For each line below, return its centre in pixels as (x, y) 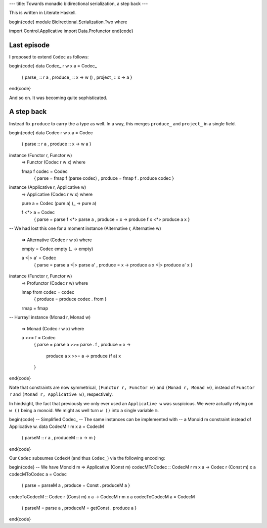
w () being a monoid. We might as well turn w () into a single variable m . (84, 411)
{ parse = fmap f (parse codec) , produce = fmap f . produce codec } (104, 178)
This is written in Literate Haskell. (43, 13)
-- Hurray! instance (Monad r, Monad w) (50, 317)
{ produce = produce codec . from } (70, 299)
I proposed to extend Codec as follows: (49, 57)
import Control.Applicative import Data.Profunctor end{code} (71, 31)
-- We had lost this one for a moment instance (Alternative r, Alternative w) (85, 228)
